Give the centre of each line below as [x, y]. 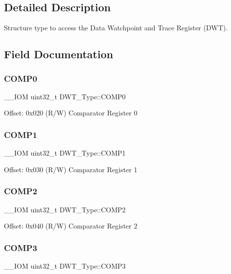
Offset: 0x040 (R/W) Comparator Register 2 [71, 226]
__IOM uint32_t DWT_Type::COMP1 [65, 153]
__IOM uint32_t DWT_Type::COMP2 [65, 209]
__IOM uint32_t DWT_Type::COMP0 [65, 96]
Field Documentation [59, 54]
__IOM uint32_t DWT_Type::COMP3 [65, 266]
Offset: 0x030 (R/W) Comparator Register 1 [71, 169]
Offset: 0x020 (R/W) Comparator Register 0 [71, 113]
